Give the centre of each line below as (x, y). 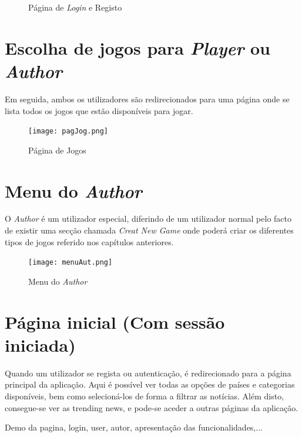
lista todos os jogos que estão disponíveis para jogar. (99, 110)
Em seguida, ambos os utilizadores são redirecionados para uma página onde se (147, 99)
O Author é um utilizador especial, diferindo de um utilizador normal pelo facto (148, 218)
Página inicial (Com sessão (115, 321)
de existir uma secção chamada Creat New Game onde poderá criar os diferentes (149, 230)
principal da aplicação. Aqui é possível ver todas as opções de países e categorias (150, 384)
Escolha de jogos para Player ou (137, 48)
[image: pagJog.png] (68, 131)
